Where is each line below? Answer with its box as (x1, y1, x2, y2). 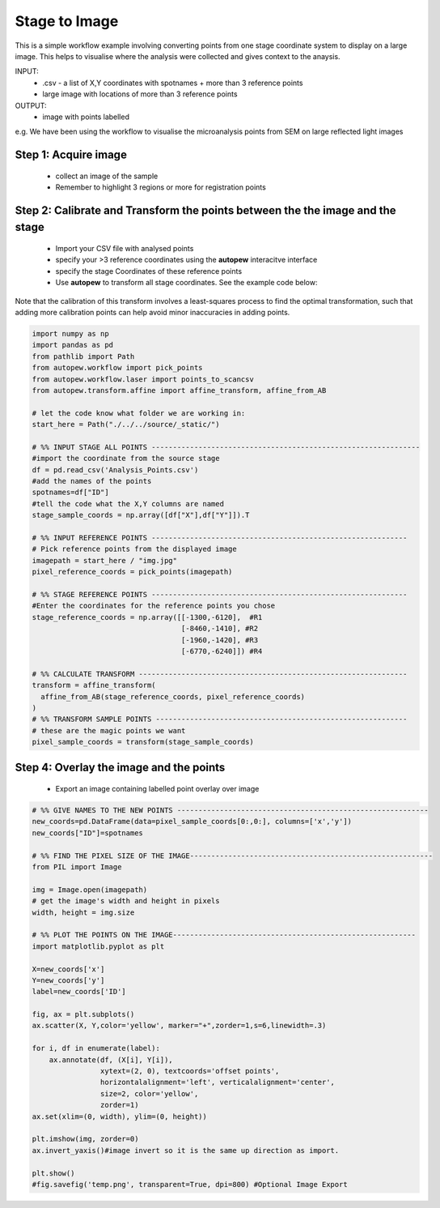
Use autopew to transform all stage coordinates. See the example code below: (55, 278, 318, 288)
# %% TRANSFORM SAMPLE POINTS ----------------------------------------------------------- (32, 715, 408, 724)
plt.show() (32, 1168, 75, 1178)
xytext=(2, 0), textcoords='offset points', (99, 1066, 280, 1076)
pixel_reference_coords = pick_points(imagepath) (32, 567, 233, 577)
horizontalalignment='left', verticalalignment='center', (99, 1078, 336, 1087)
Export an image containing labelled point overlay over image (55, 784, 260, 794)
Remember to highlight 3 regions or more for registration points (55, 182, 266, 192)
